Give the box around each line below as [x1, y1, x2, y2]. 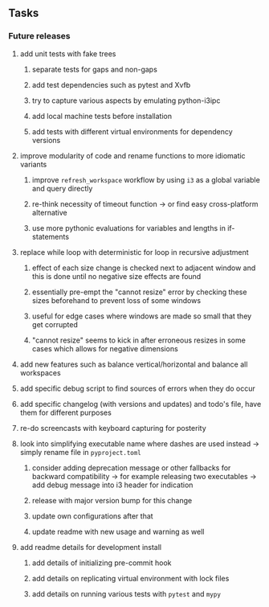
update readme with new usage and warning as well [31, 527, 205, 536]
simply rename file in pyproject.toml [19, 447, 142, 457]
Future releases [8, 31, 71, 42]
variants [19, 159, 47, 169]
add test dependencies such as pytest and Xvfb [31, 80, 191, 89]
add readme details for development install [19, 542, 162, 552]
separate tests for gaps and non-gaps [31, 64, 158, 74]
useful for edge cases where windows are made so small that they [31, 311, 252, 321]
